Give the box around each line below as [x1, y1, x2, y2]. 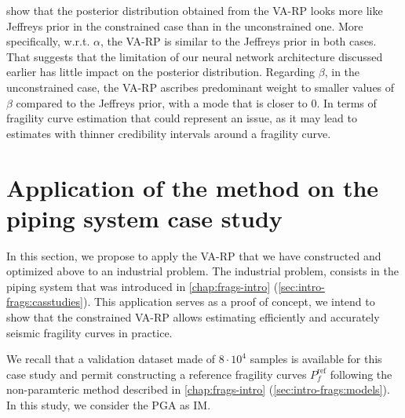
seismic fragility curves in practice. [6, 324, 173, 340]
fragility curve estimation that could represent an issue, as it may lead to [6, 110, 357, 126]
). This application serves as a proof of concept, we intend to [82, 293, 375, 310]
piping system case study [6, 202, 283, 234]
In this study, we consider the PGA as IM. [6, 397, 211, 413]
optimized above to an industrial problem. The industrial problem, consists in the [6, 263, 399, 279]
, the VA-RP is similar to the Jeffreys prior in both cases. [100, 33, 377, 49]
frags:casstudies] [6, 293, 83, 310]
